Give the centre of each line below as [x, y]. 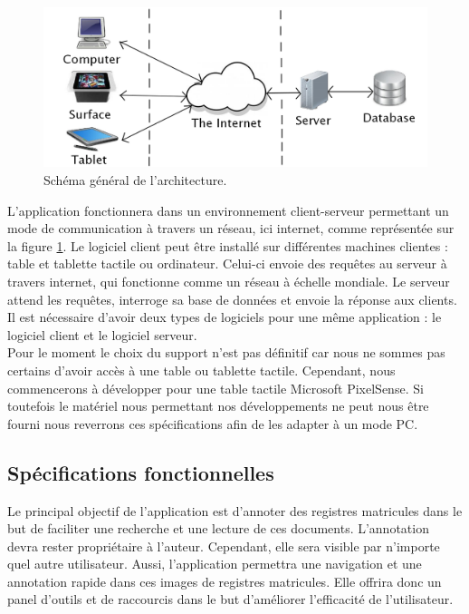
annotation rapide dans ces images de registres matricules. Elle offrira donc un [225, 581]
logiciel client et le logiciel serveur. [102, 334]
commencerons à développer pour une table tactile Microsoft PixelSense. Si [215, 388]
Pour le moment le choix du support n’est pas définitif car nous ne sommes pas [226, 352]
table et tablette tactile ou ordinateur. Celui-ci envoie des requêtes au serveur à [227, 263]
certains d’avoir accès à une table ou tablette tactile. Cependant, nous [201, 370]
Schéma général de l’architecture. [135, 179]
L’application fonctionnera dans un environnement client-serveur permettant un [228, 210]
